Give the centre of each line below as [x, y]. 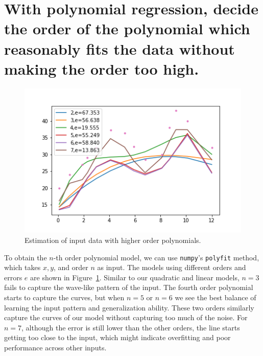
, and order [71, 267]
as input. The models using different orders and [172, 267]
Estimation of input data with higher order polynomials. [113, 240]
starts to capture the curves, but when [64, 297]
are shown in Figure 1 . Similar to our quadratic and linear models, [135, 277]
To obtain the [26, 257]
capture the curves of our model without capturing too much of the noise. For [126, 317]
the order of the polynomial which [127, 28]
